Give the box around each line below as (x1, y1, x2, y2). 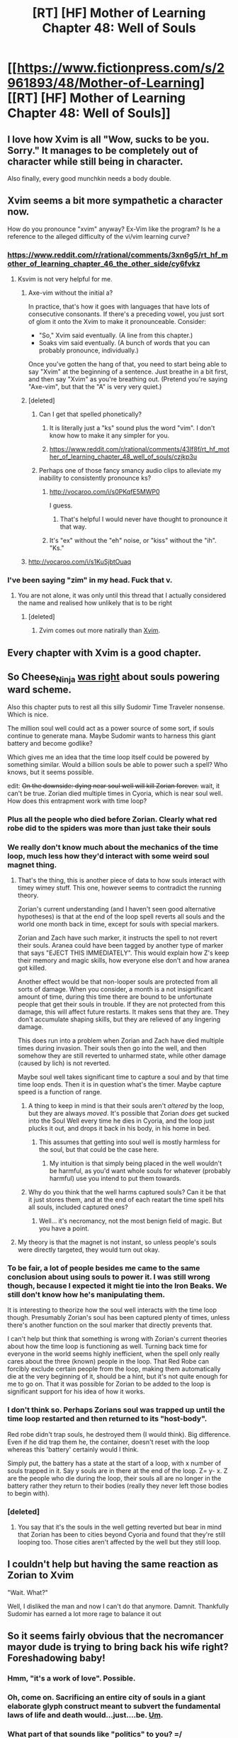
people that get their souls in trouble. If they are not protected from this (17, 1000, 225, 1009)
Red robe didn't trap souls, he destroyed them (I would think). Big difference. (7, 1430, 231, 1438)
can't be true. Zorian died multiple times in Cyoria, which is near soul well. (7, 789, 223, 797)
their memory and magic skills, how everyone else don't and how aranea (17, 956, 230, 965)
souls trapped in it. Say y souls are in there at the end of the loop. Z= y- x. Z (7, 1466, 228, 1475)
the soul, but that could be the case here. (38, 1145, 159, 1154)
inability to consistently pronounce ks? (38, 473, 152, 483)
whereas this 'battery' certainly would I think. (7, 1445, 140, 1454)
